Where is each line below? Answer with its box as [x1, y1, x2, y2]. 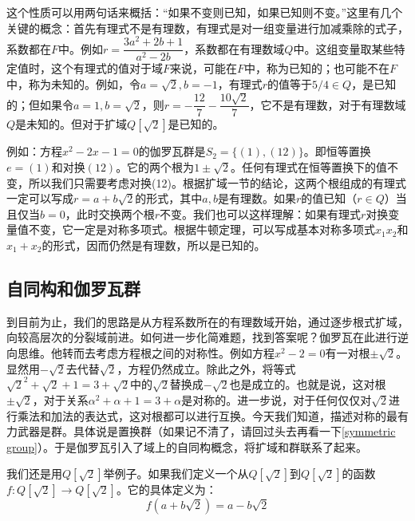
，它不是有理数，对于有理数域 [249, 96, 406, 112]
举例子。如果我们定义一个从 [103, 465, 249, 482]
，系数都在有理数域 [184, 40, 285, 57]
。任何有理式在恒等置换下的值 [231, 158, 388, 175]
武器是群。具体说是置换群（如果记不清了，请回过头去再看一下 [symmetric [17, 423, 396, 440]
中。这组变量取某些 [293, 40, 394, 57]
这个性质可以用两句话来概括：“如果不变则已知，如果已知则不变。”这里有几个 [6, 4, 403, 20]
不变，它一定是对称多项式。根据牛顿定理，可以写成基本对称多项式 [28, 221, 375, 238]
